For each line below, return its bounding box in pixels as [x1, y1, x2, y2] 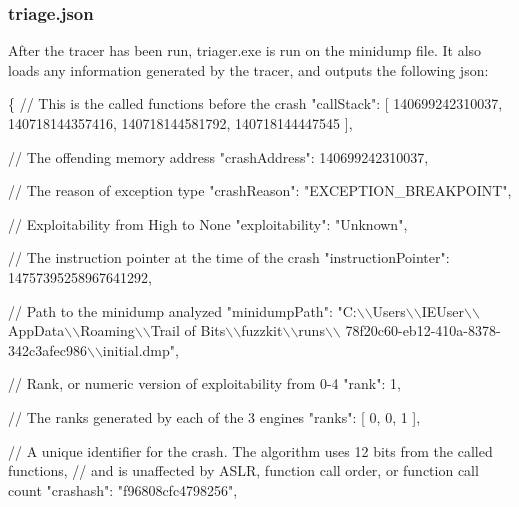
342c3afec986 [8, 339, 87, 360]
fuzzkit [241, 320, 283, 341]
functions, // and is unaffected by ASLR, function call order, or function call [8, 460, 479, 481]
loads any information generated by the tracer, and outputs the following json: [8, 59, 489, 80]
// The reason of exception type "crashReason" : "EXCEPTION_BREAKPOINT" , [8, 180, 512, 201]
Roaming [80, 320, 135, 341]
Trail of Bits [150, 320, 226, 341]
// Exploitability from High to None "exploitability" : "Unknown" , [8, 213, 408, 234]
